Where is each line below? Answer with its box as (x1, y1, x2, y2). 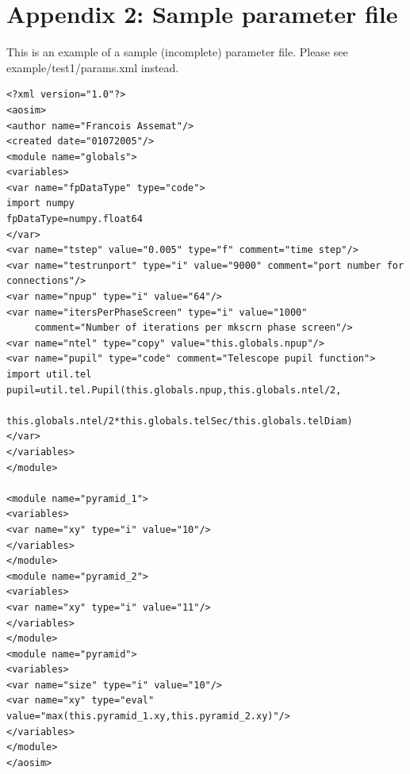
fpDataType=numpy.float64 (6, 213, 143, 225)
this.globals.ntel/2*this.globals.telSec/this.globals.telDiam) (6, 415, 353, 427)
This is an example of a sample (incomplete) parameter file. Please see (6, 44, 348, 60)
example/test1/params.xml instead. (6, 59, 179, 75)
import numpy (6, 197, 75, 209)
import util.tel (6, 369, 92, 380)
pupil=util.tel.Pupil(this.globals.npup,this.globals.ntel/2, (6, 384, 342, 396)
